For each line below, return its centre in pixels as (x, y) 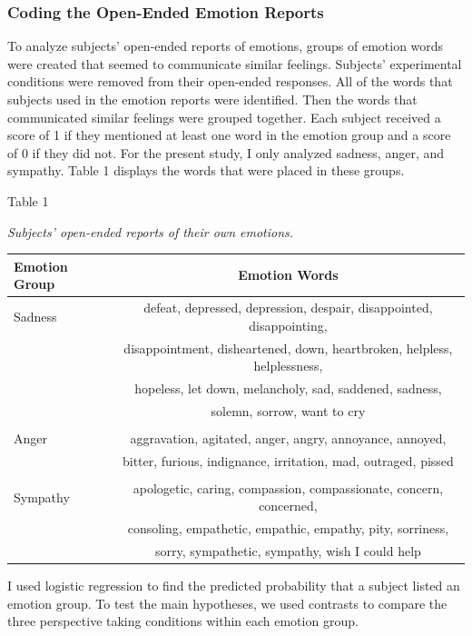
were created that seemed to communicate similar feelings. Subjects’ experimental (235, 63)
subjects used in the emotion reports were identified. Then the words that (212, 99)
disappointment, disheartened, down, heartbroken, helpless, (288, 348)
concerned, (288, 506)
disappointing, (288, 325)
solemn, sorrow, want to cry (288, 410)
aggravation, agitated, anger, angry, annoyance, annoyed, (288, 437)
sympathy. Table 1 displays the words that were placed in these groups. (206, 170)
